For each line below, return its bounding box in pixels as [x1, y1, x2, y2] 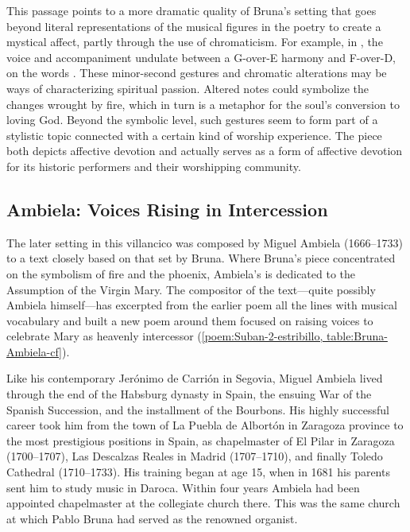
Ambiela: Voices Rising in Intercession [6, 196, 328, 221]
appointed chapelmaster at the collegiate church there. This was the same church [6, 495, 400, 511]
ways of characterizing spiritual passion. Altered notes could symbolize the [6, 80, 369, 96]
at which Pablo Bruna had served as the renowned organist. [6, 510, 298, 526]
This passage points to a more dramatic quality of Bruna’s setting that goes [6, 2, 377, 18]
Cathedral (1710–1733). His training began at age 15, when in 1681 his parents [6, 464, 390, 480]
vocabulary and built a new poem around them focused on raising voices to [6, 312, 373, 328]
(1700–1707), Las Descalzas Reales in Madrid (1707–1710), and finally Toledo [6, 448, 383, 464]
